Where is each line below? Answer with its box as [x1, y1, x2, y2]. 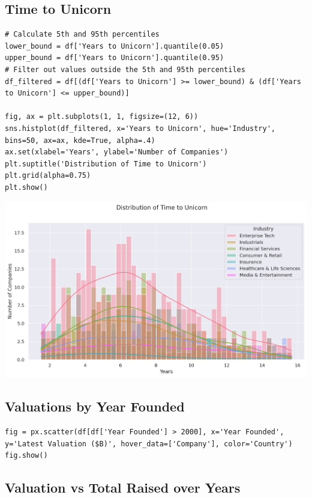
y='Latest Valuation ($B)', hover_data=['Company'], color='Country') [5, 439, 293, 448]
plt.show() [5, 183, 48, 192]
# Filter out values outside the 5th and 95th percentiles [5, 65, 245, 74]
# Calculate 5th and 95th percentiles [5, 30, 160, 39]
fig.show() [5, 451, 48, 460]
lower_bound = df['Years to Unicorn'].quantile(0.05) [5, 41, 224, 50]
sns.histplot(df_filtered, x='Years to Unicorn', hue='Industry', [5, 124, 276, 133]
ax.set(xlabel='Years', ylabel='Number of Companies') [5, 148, 229, 157]
